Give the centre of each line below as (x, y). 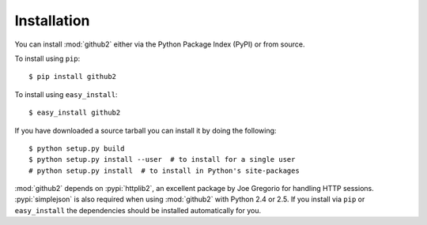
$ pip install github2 (73, 77)
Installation (52, 21)
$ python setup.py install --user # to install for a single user (162, 159)
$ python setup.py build (77, 148)
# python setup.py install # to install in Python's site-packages (164, 171)
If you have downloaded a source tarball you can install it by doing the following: (145, 130)
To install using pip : (47, 58)
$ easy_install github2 (75, 113)
